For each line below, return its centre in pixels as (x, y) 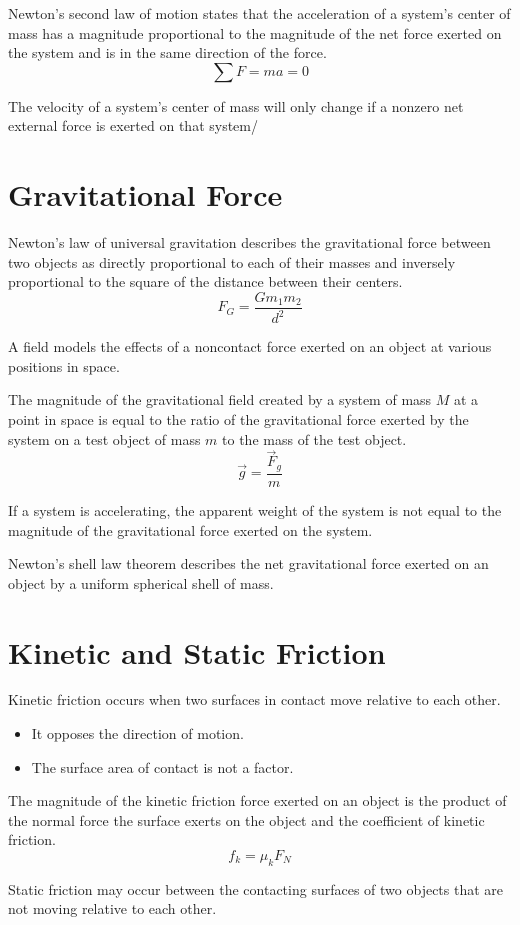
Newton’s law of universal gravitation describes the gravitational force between (249, 242)
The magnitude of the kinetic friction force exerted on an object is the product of (257, 800)
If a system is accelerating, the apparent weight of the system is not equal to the (255, 509)
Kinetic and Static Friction (197, 651)
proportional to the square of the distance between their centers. (205, 281)
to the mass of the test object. (314, 438)
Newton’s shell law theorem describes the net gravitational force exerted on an (248, 563)
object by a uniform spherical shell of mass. (141, 582)
